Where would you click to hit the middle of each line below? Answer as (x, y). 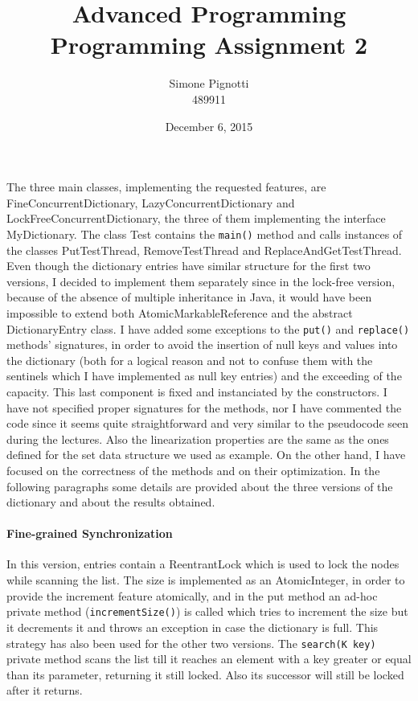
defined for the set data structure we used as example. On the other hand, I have (206, 455)
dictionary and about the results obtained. (111, 502)
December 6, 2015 (209, 126)
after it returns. (45, 690)
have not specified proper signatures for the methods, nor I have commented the (204, 407)
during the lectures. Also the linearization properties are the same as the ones (198, 439)
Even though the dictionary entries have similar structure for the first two (189, 266)
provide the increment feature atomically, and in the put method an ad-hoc (192, 595)
